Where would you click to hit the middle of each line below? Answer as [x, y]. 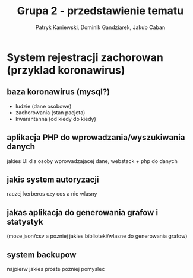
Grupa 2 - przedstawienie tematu [100, 11]
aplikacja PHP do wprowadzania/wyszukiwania [96, 138]
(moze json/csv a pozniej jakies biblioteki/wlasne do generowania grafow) [97, 236]
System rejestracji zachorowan [85, 57]
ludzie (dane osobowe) [43, 106]
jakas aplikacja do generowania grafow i [83, 213]
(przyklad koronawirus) [66, 70]
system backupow [42, 255]
